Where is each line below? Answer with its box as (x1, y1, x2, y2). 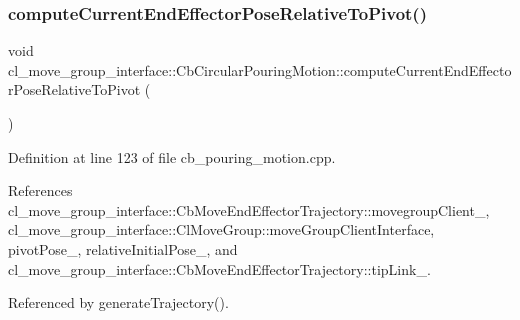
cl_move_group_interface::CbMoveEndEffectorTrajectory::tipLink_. (8, 258, 431, 279)
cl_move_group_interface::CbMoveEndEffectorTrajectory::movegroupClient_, (8, 199, 490, 220)
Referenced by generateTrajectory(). (8, 292, 229, 313)
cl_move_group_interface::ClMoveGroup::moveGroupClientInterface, (8, 219, 435, 240)
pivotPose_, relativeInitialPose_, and (8, 238, 238, 259)
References (8, 180, 73, 201)
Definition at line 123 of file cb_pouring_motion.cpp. (8, 146, 336, 167)
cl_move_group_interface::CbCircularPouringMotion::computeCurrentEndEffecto (8, 59, 512, 80)
